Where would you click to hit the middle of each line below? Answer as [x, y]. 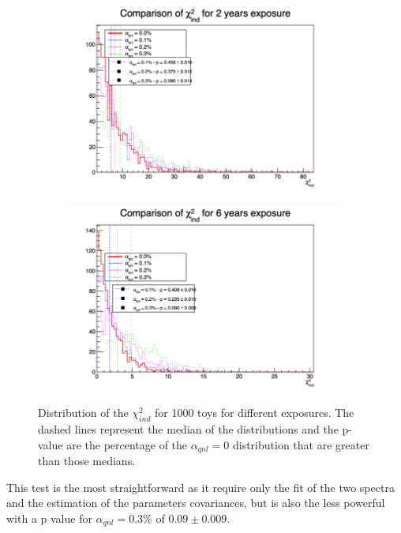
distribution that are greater [301, 444]
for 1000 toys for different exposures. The [254, 413]
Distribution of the [83, 413]
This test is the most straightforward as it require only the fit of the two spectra [200, 487]
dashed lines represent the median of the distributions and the [188, 429]
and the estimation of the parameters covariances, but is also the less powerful [196, 503]
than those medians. [87, 461]
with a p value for [49, 518]
